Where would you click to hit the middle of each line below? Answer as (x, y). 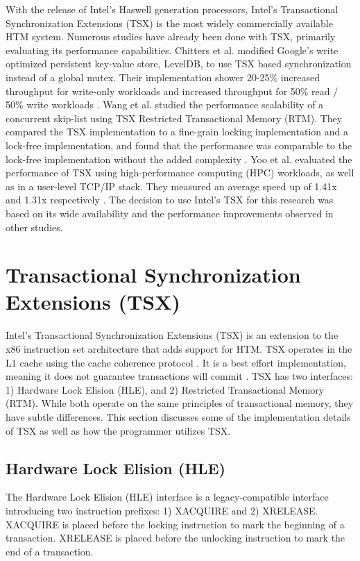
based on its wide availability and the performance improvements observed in (170, 213)
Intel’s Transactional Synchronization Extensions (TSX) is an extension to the (172, 335)
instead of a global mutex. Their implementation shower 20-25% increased (163, 77)
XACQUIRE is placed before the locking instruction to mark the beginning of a (175, 524)
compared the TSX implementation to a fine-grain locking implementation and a (177, 132)
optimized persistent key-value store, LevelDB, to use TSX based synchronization (179, 64)
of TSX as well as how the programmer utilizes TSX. (118, 430)
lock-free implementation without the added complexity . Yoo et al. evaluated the (179, 159)
